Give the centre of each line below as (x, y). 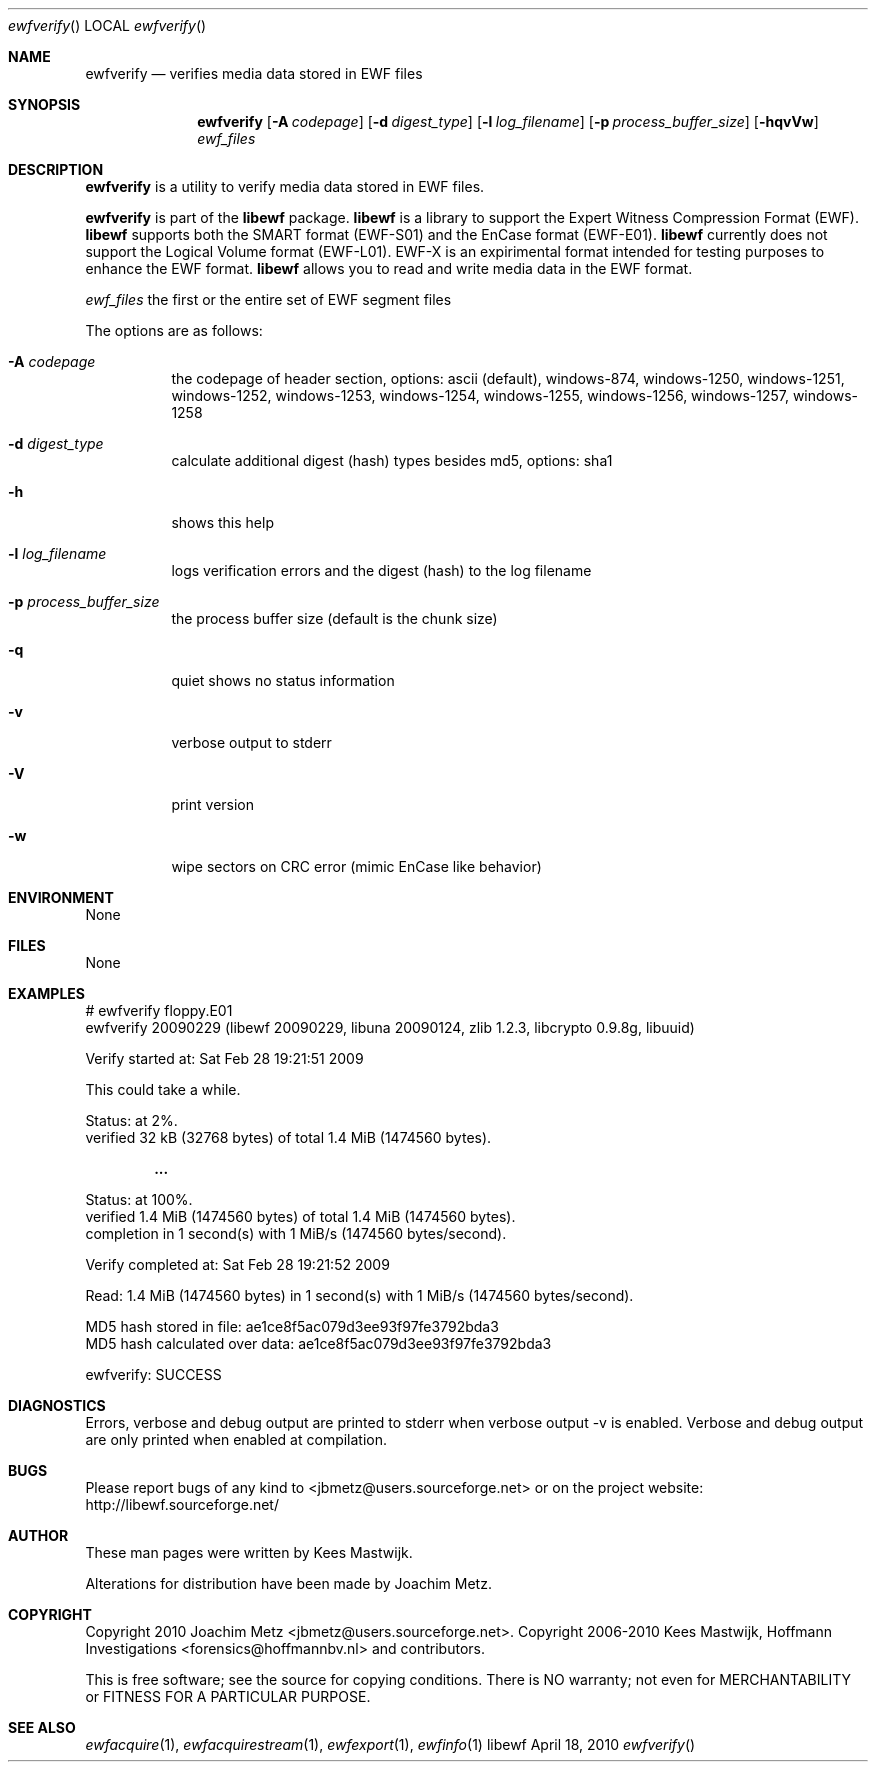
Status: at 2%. (131, 1120)
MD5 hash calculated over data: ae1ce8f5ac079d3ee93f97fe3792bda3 (318, 1343)
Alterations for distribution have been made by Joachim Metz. (288, 1583)
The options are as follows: (174, 330)
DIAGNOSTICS (57, 1405)
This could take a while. (163, 1089)
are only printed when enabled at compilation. (236, 1439)
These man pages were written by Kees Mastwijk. (249, 1552)
